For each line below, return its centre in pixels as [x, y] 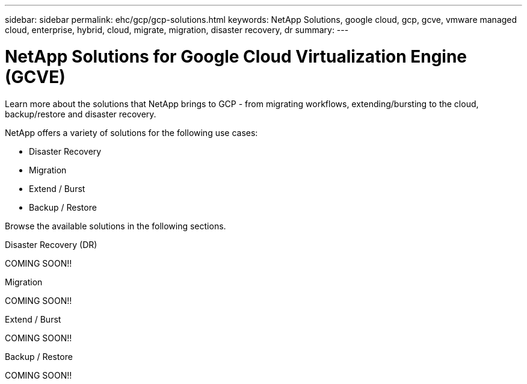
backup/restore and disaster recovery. [81, 114]
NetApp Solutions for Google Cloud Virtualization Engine [236, 56]
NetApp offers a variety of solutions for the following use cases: [131, 132]
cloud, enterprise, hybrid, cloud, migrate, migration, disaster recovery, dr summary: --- [177, 30]
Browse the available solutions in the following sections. [116, 226]
